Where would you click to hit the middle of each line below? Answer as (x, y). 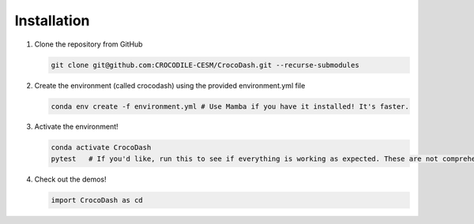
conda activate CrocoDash (101, 147)
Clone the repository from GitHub (88, 44)
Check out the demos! (70, 179)
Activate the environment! (76, 127)
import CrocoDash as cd (97, 200)
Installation (52, 21)
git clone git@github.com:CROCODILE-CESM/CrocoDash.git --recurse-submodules (205, 65)
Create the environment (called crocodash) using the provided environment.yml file (170, 85)
